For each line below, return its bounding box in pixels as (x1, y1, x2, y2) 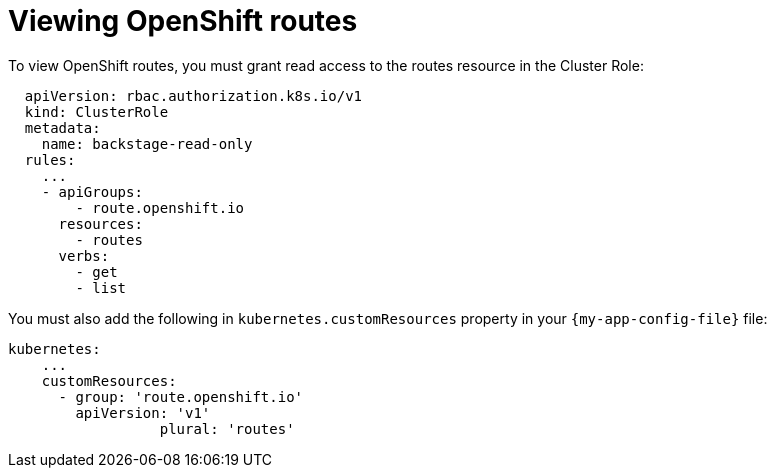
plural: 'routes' (159, 420, 295, 437)
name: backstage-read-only (41, 135, 253, 152)
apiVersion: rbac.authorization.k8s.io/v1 (24, 87, 363, 104)
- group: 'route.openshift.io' (58, 388, 304, 405)
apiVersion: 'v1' (75, 404, 211, 421)
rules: (24, 151, 76, 168)
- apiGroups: (41, 183, 143, 200)
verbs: (58, 247, 110, 264)
